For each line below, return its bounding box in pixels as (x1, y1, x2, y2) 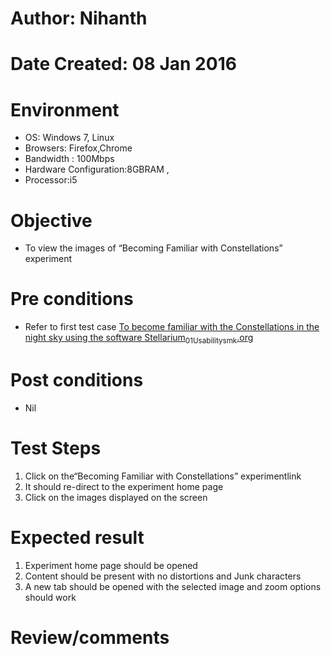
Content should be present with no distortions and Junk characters (24, 570, 302, 582)
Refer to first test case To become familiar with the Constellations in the (24, 321, 320, 333)
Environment (10, 98, 120, 121)
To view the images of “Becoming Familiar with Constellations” (24, 242, 283, 254)
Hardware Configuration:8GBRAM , (24, 163, 170, 176)
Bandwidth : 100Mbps (24, 153, 115, 165)
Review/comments (10, 626, 170, 649)
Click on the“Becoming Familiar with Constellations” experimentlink (24, 470, 302, 482)
